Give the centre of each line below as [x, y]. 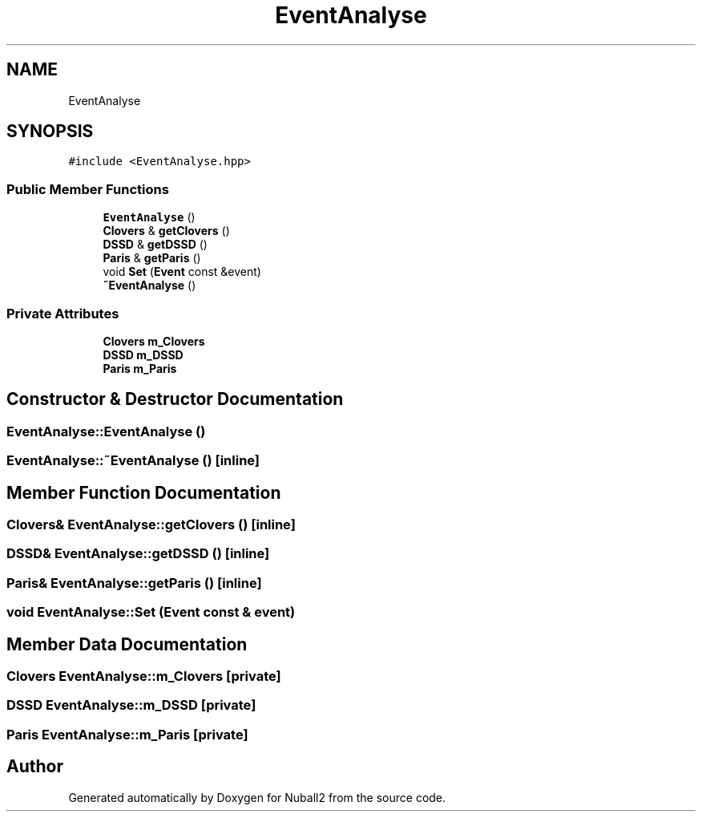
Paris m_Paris [140, 368]
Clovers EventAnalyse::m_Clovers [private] [144, 676]
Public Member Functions [88, 189]
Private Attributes [63, 313]
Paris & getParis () [152, 258]
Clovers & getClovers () [166, 231]
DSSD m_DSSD [143, 354]
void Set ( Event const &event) [182, 272]
